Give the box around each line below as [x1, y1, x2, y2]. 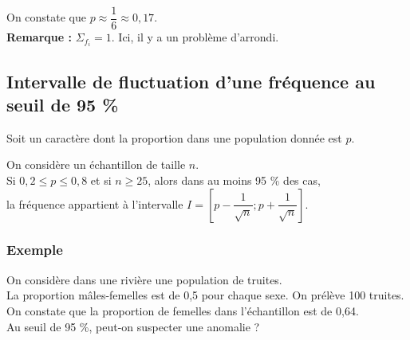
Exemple [6, 240, 63, 260]
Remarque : [6, 29, 72, 45]
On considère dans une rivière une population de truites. [6, 271, 282, 287]
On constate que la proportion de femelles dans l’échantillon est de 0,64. [6, 302, 359, 319]
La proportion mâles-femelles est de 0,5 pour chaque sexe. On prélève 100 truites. [6, 287, 404, 303]
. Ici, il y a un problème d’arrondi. [111, 29, 279, 45]
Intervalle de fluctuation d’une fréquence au [6, 68, 376, 93]
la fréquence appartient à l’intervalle [6, 195, 183, 212]
